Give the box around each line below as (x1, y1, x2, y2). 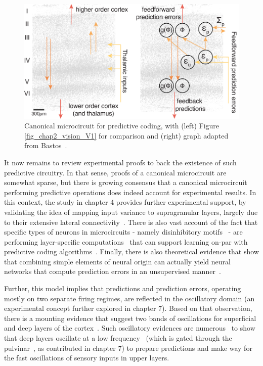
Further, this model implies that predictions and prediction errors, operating (4, 283, 241, 294)
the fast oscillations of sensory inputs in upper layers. (4, 352, 169, 363)
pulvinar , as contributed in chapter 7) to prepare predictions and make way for (4, 342, 252, 353)
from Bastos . (24, 140, 67, 151)
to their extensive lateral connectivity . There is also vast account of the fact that (4, 216, 258, 227)
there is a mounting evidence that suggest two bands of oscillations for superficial (4, 312, 256, 323)
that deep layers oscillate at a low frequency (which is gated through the (4, 333, 232, 343)
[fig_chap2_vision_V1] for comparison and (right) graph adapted (24, 130, 229, 141)
